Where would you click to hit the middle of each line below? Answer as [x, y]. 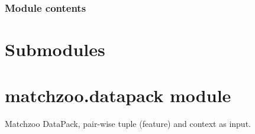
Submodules [55, 49]
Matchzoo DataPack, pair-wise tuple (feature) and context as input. [128, 124]
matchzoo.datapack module [118, 95]
